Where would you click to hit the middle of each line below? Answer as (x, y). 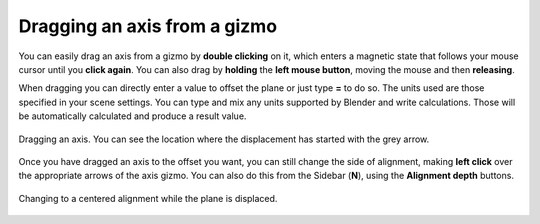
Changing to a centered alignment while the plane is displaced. (148, 198)
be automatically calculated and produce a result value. (132, 116)
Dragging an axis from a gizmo (148, 26)
